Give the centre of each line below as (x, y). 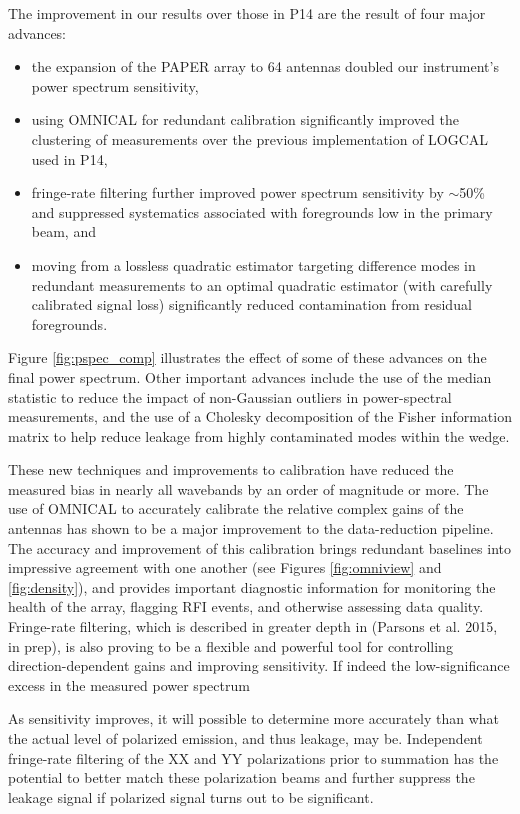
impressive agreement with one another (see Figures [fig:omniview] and (225, 567)
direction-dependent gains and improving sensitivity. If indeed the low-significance (259, 665)
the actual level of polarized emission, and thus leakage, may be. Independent (245, 738)
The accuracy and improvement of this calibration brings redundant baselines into (259, 547)
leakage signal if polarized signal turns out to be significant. (191, 796)
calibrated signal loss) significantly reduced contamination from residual (251, 304)
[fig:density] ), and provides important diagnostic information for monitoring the (252, 586)
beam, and (63, 231)
